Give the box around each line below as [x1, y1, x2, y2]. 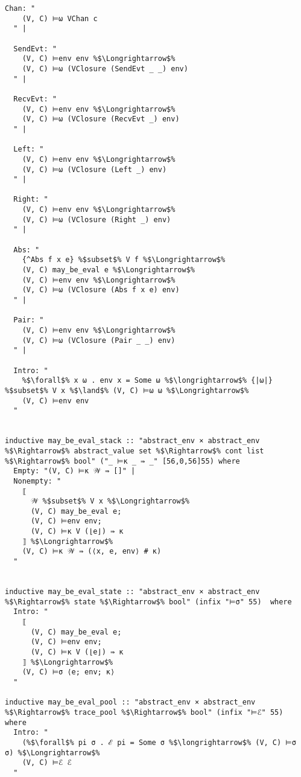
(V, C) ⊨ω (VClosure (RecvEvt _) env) [22, 115, 180, 124]
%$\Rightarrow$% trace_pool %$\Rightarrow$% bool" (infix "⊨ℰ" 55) [5, 708, 284, 717]
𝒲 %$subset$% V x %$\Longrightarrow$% [30, 497, 189, 506]
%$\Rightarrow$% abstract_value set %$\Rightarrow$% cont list [5, 446, 264, 455]
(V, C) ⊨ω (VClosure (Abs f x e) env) [22, 286, 180, 295]
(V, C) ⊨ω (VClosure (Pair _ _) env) [22, 336, 176, 345]
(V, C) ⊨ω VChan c [22, 14, 98, 23]
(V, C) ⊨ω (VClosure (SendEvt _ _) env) [22, 64, 188, 73]
